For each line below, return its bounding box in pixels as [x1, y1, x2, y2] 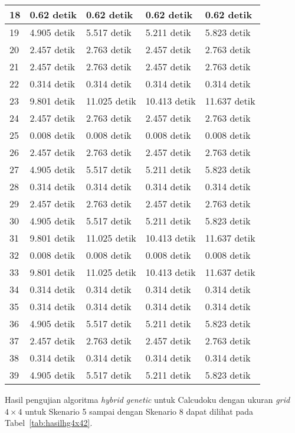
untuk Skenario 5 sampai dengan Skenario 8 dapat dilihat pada [25, 405, 254, 417]
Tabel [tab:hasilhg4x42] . [5, 416, 93, 429]
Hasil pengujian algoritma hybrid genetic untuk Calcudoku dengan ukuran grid [5, 393, 290, 405]
